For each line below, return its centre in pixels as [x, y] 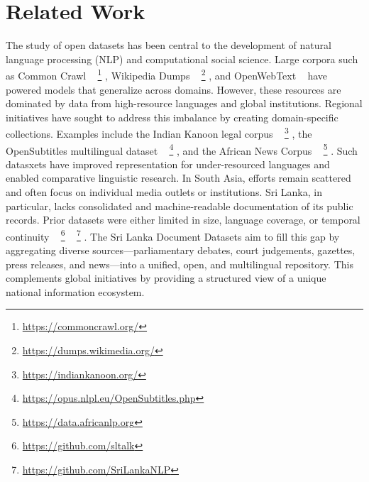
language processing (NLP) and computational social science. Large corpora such [182, 59]
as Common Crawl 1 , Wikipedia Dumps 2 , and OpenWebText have [167, 74]
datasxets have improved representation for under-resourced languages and [168, 164]
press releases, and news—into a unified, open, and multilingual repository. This [180, 264]
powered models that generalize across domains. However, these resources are [174, 89]
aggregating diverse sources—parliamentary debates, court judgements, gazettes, [181, 250]
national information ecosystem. [75, 291]
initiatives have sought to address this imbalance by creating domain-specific [172, 117]
